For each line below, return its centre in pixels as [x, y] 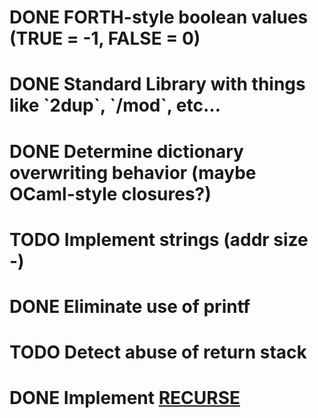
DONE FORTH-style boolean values [159, 17]
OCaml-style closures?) [110, 193]
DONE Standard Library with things [157, 84]
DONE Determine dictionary [126, 151]
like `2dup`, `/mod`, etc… [115, 105]
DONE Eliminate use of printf [130, 306]
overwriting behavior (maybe [133, 172]
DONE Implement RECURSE [125, 398]
